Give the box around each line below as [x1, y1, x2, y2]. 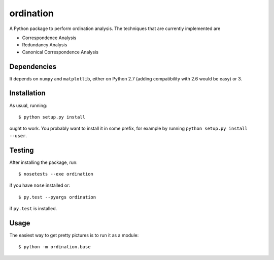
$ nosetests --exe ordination [18, 171, 94, 177]
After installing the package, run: [9, 159, 78, 165]
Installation [9, 89, 46, 98]
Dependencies [9, 62, 57, 71]
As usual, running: [9, 102, 48, 108]
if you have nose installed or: [9, 182, 71, 188]
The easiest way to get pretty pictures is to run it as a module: [9, 232, 139, 239]
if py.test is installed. [9, 206, 57, 212]
